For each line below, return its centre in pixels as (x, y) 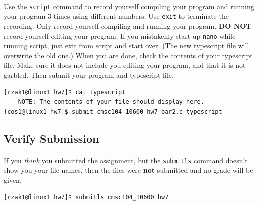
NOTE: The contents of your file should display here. (111, 102)
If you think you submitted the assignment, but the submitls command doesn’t (126, 160)
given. (13, 180)
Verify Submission (52, 138)
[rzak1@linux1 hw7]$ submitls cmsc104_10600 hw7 (86, 197)
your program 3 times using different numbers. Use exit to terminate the (116, 16)
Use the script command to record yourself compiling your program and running (129, 6)
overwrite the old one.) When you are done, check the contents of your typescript (128, 55)
